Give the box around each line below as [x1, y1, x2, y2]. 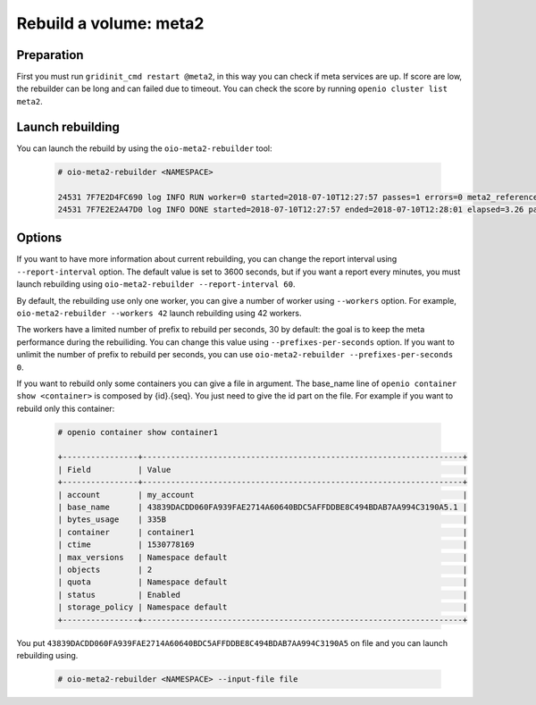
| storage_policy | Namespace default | [57, 602, 468, 612]
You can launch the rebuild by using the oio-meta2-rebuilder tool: [16, 143, 272, 154]
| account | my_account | [57, 490, 468, 499]
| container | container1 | [57, 527, 468, 537]
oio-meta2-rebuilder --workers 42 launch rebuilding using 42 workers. [16, 307, 302, 318]
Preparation [16, 47, 84, 63]
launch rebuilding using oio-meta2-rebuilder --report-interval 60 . [16, 279, 296, 290]
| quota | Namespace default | [57, 577, 468, 587]
